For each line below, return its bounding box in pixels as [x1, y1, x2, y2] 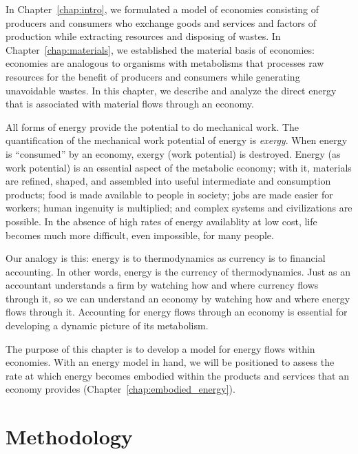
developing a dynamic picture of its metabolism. [6, 318, 209, 333]
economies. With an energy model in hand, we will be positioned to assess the [6, 355, 335, 369]
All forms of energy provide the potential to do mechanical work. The [6, 119, 299, 134]
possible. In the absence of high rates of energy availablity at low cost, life [6, 214, 317, 228]
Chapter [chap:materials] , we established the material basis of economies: [6, 42, 315, 56]
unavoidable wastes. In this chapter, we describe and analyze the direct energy [6, 83, 337, 97]
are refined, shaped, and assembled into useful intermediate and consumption [6, 174, 331, 188]
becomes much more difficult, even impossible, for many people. [6, 227, 274, 242]
